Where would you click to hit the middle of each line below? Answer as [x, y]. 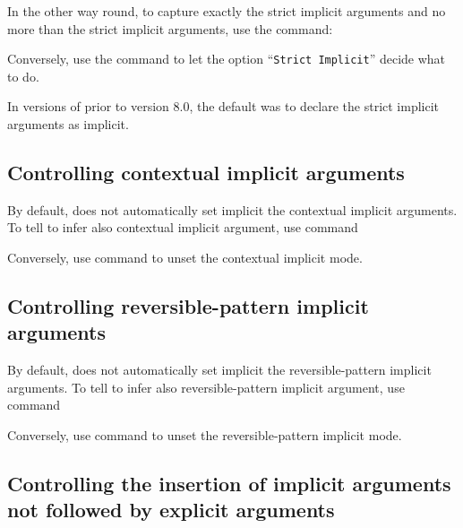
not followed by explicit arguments [171, 510]
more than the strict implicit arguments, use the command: [170, 28]
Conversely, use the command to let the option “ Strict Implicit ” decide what [227, 59]
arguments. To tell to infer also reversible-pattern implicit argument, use [206, 387]
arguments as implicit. [68, 124]
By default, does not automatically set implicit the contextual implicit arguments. [232, 209]
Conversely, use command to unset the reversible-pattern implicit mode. [205, 434]
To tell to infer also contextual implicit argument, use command [183, 227]
